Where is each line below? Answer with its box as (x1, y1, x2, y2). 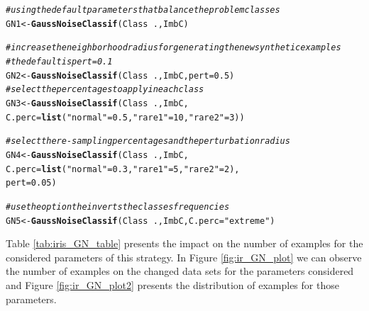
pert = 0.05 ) (6, 178, 57, 188)
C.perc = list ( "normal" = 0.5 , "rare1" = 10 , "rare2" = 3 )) (6, 112, 245, 123)
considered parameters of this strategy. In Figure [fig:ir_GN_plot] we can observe (6, 249, 362, 264)
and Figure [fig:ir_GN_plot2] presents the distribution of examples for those (6, 277, 339, 292)
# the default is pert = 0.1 (6, 56, 113, 67)
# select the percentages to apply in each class (6, 84, 204, 95)
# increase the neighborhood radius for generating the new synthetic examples (6, 43, 341, 53)
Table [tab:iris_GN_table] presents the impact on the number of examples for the (6, 236, 363, 251)
